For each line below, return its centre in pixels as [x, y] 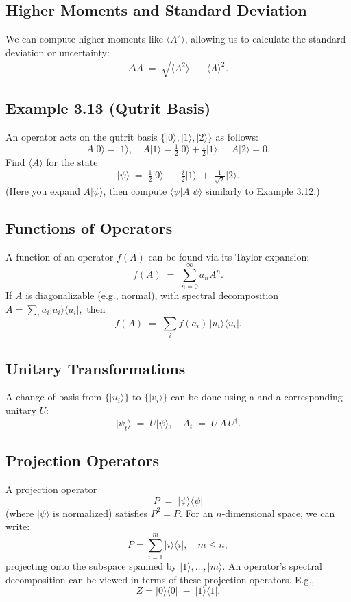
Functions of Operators [89, 227]
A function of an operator [60, 256]
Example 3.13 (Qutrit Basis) [108, 108]
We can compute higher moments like [84, 39]
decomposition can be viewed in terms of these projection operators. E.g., [160, 579]
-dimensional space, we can [278, 513]
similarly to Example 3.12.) [263, 190]
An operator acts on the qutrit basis [82, 137]
